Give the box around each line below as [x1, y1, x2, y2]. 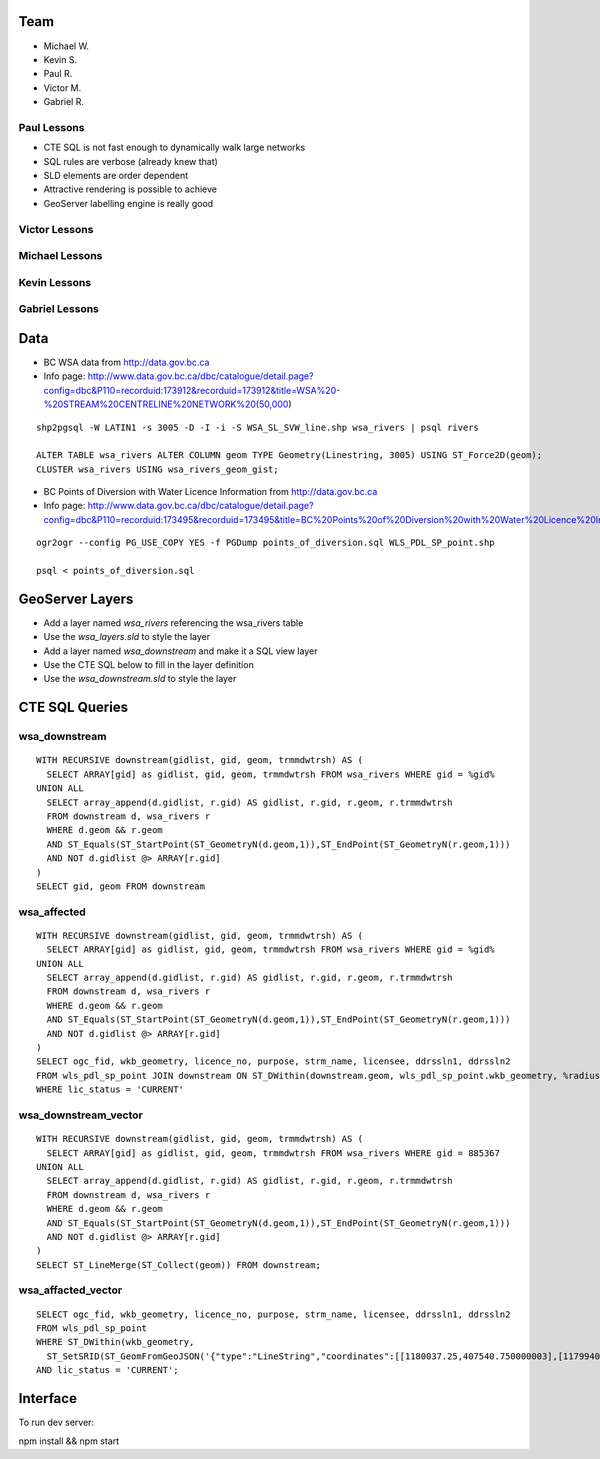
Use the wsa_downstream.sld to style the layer [43, 673, 237, 685]
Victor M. [43, 81, 82, 94]
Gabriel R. [43, 96, 85, 108]
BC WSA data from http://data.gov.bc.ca [43, 356, 210, 368]
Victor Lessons [18, 222, 94, 236]
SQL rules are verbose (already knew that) [43, 155, 219, 167]
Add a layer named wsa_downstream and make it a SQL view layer [43, 645, 318, 657]
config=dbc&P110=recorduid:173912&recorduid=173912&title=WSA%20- [43, 384, 341, 396]
